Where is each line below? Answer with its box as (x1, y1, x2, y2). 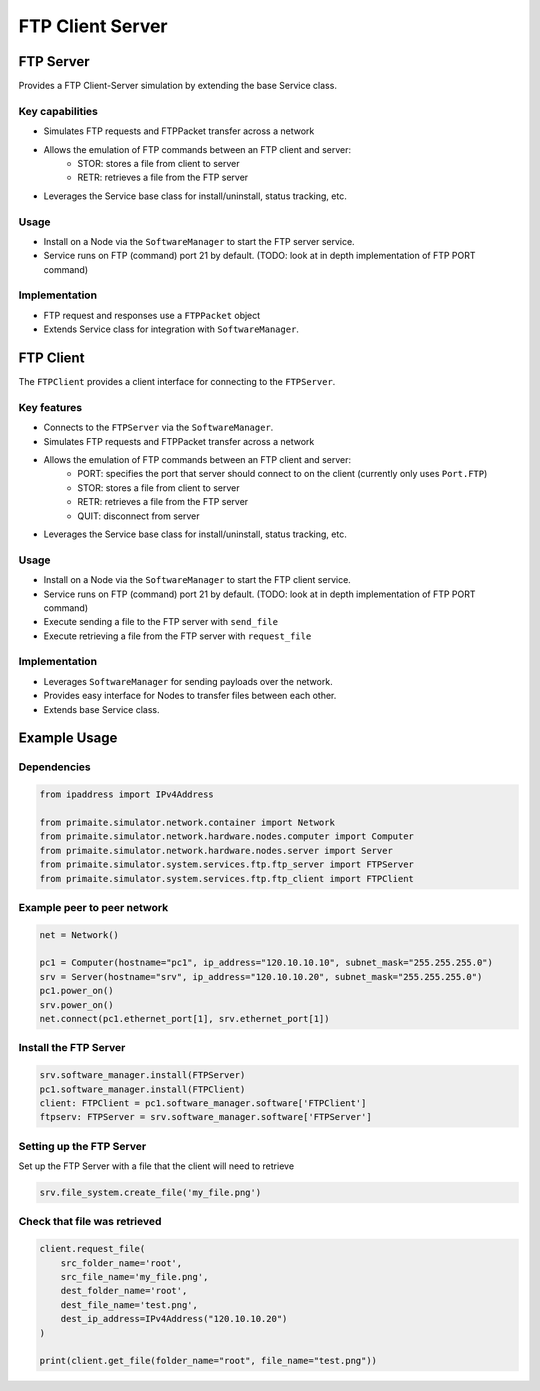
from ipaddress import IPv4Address (39, 789, 214, 800)
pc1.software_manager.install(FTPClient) (39, 1083, 246, 1095)
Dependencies (18, 760, 92, 774)
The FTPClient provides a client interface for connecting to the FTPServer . (18, 376, 336, 388)
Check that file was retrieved (18, 1215, 162, 1229)
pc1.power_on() (39, 985, 114, 997)
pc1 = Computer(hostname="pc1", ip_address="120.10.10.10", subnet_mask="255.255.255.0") (39, 957, 494, 969)
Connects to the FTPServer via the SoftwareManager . (43, 421, 274, 434)
